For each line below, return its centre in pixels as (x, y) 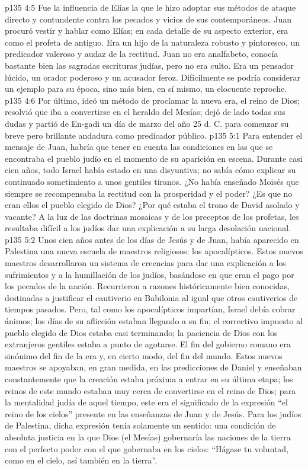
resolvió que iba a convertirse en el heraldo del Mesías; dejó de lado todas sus (145, 112)
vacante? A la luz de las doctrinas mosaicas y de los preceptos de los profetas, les (152, 216)
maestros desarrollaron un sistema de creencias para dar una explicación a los (145, 263)
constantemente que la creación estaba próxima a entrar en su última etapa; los (149, 379)
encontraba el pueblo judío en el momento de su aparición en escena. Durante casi (154, 158)
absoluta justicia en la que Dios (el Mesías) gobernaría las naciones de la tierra (148, 437)
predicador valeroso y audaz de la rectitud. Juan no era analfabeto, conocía (142, 54)
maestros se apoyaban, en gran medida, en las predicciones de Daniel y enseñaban (153, 367)
